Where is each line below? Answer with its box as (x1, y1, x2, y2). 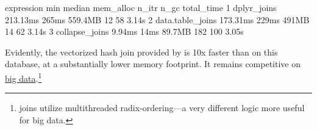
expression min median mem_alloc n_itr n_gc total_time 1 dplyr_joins (5, 1, 277, 13)
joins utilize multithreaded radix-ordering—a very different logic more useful (19, 101, 305, 114)
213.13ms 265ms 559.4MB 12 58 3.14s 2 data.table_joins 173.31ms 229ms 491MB (5, 13, 310, 26)
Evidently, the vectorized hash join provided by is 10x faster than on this (5, 45, 278, 58)
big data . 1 (5, 70, 42, 84)
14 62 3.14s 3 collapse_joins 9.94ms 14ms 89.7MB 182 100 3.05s (5, 25, 244, 38)
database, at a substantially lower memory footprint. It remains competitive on (5, 57, 301, 70)
